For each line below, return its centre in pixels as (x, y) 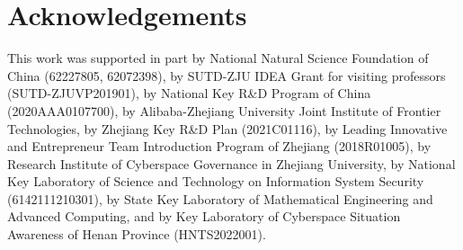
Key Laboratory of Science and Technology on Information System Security (216, 181)
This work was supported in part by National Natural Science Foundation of (218, 58)
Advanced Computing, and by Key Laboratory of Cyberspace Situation (204, 216)
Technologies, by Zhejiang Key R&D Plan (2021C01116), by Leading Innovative (227, 128)
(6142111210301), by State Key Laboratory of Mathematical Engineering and (220, 198)
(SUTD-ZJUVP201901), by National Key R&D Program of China (189, 93)
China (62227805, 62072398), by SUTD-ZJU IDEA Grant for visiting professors (227, 75)
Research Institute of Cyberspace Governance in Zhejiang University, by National (231, 163)
